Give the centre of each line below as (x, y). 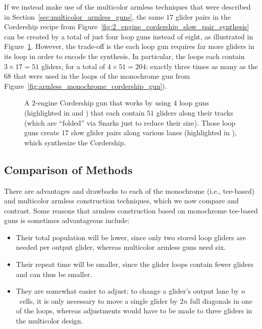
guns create (42, 132)
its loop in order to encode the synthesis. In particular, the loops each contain (124, 56)
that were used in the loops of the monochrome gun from (102, 76)
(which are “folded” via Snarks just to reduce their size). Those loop (130, 122)
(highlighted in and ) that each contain (85, 112)
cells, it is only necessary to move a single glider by (98, 300)
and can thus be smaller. (54, 274)
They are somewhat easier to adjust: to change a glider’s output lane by (127, 291)
